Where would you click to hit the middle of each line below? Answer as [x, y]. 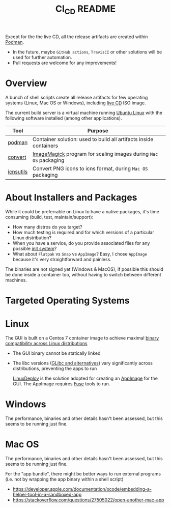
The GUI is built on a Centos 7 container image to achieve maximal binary [82, 338]
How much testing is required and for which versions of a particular [83, 232]
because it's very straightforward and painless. [62, 259]
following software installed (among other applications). [64, 118]
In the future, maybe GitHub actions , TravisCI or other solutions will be [87, 52]
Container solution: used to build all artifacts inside [93, 139]
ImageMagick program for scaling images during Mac [95, 154]
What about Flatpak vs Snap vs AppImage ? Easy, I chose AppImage [80, 254]
